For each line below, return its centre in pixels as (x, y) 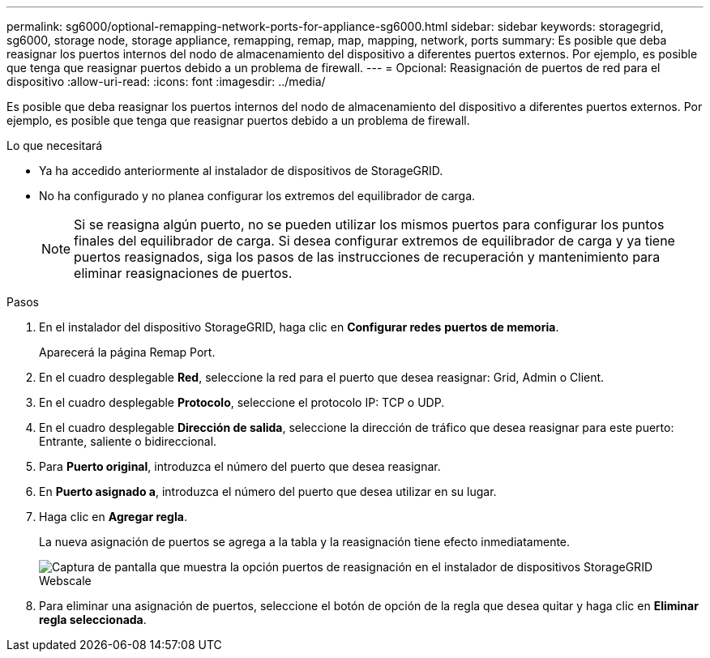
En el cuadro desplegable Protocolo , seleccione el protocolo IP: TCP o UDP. (242, 402)
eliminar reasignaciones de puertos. (183, 273)
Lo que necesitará (55, 145)
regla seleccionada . (93, 620)
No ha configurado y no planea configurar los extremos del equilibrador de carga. (257, 196)
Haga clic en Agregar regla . (113, 517)
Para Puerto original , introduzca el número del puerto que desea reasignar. (240, 466)
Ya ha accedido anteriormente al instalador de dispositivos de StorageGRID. (241, 171)
